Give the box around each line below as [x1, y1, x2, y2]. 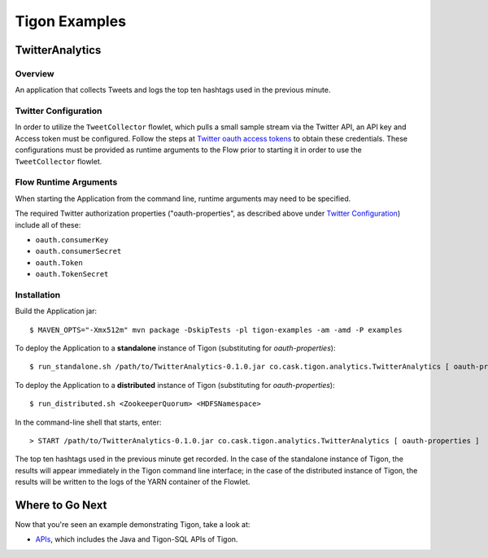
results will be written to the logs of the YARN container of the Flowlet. [15, 477, 251, 487]
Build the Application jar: [15, 306, 98, 316]
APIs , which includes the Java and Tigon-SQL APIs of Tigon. [35, 534, 238, 544]
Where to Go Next [15, 498, 107, 512]
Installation [15, 289, 61, 300]
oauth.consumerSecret [35, 246, 122, 256]
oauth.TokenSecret [35, 269, 109, 279]
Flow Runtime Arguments [15, 177, 118, 188]
